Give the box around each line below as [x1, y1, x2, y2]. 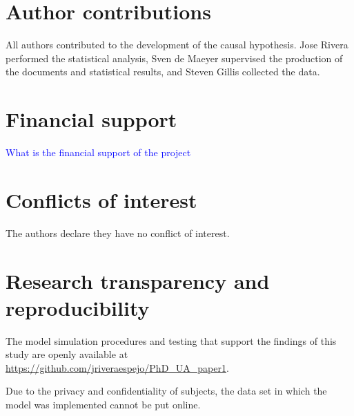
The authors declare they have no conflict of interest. [6, 225, 230, 240]
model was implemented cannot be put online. [6, 397, 201, 412]
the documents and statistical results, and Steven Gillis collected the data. [6, 64, 320, 79]
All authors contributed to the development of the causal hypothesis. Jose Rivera [6, 37, 348, 52]
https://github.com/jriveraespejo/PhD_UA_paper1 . [6, 360, 229, 375]
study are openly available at [6, 347, 128, 361]
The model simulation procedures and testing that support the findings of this [6, 333, 337, 348]
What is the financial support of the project [6, 145, 191, 160]
